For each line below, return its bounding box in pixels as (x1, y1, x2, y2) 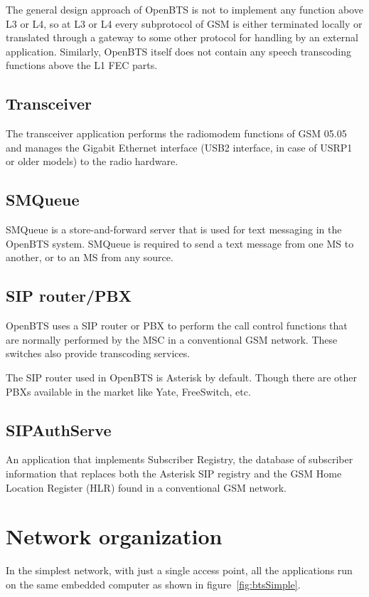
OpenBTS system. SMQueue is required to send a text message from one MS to (6, 236, 354, 250)
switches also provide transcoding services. (6, 346, 191, 361)
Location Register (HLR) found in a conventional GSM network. (6, 480, 287, 495)
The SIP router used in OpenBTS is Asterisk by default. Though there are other (6, 369, 358, 384)
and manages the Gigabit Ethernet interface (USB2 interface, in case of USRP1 (6, 139, 353, 154)
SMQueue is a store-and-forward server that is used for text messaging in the (6, 222, 342, 237)
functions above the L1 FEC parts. (6, 58, 158, 73)
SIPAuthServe (6, 418, 112, 440)
